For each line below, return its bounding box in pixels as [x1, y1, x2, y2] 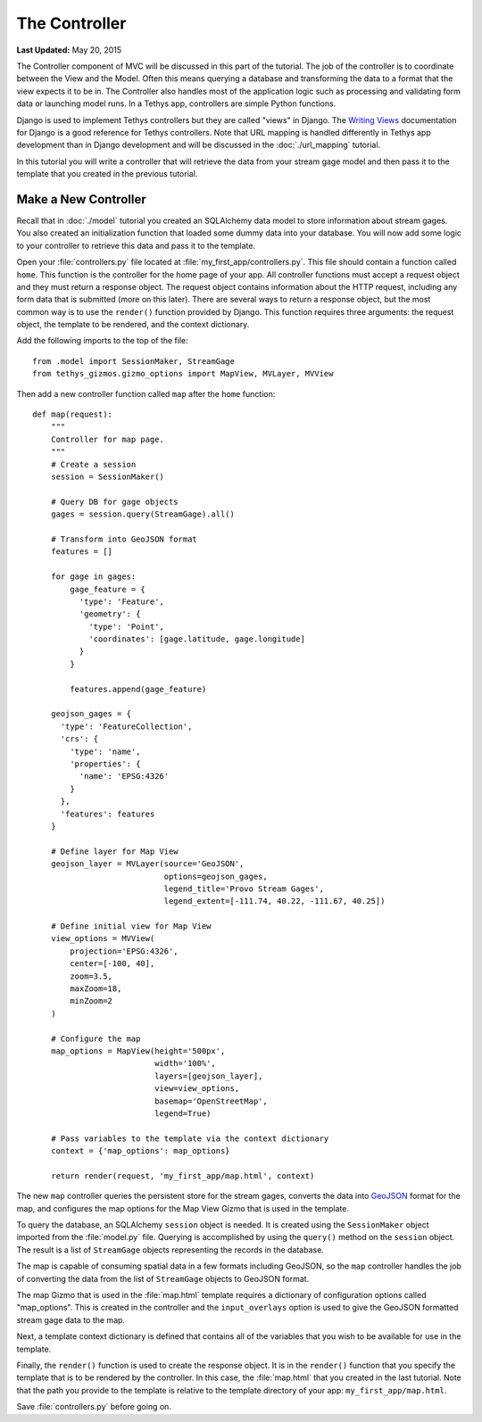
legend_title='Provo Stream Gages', [163, 883, 325, 894]
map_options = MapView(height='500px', [50, 1046, 226, 1056]
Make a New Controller [16, 192, 146, 207]
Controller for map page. [50, 434, 165, 444]
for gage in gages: [50, 572, 137, 582]
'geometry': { [79, 609, 141, 619]
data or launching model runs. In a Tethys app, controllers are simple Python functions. [16, 98, 337, 109]
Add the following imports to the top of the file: [16, 335, 189, 346]
